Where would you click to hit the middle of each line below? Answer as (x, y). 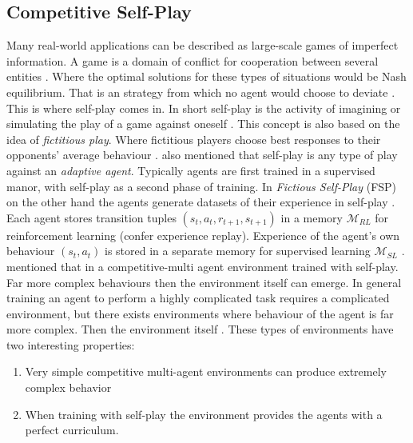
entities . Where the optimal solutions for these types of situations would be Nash (206, 76)
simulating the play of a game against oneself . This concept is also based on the (203, 124)
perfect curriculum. (72, 430)
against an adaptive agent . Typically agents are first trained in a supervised (191, 170)
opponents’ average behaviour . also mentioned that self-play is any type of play (202, 155)
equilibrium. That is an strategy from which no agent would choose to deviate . (201, 92)
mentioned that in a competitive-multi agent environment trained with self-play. (203, 266)
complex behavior (68, 387)
